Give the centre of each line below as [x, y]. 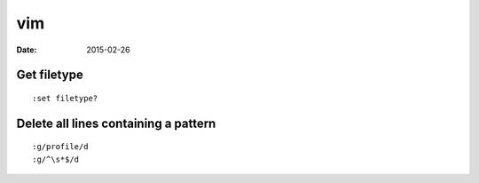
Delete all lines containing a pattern [116, 123]
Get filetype [50, 75]
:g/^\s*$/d [56, 159]
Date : [27, 50]
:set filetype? [65, 98]
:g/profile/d [60, 147]
